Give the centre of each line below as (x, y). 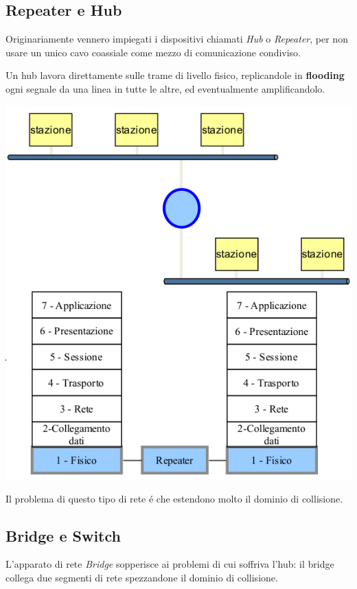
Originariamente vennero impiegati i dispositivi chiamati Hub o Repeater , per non (177, 39)
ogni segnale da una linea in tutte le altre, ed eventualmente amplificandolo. (165, 88)
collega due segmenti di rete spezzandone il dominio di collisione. (142, 578)
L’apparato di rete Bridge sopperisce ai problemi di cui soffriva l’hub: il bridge (170, 564)
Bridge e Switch (63, 535)
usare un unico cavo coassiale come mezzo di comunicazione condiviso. (153, 52)
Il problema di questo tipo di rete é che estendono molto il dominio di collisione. (174, 498)
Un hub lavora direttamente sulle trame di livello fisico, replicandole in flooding (175, 75)
